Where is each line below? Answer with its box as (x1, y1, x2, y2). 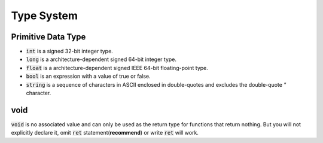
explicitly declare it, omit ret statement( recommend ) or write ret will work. (11, 129, 199, 136)
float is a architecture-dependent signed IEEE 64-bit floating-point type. (26, 64, 209, 71)
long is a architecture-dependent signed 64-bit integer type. (26, 56, 176, 63)
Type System (11, 9, 78, 22)
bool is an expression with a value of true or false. (26, 72, 151, 80)
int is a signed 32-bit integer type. (26, 48, 113, 55)
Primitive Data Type (11, 32, 86, 42)
